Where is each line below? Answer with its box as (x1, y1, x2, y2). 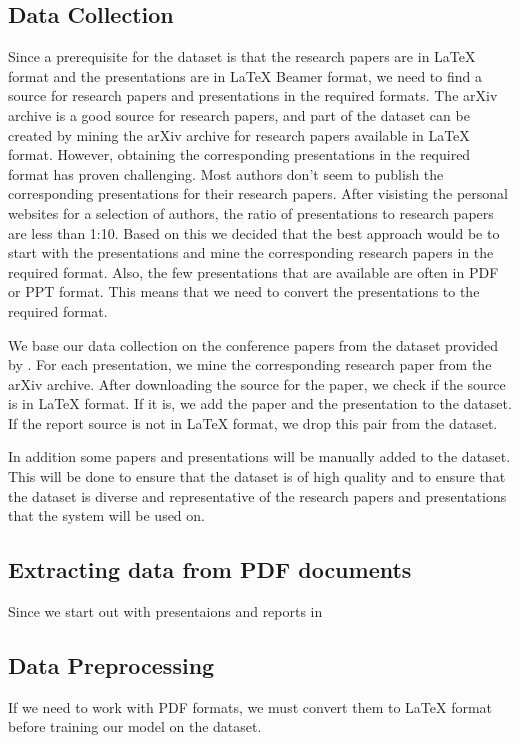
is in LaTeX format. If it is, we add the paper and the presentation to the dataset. (8, 393, 512, 414)
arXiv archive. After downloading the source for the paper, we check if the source (8, 373, 506, 394)
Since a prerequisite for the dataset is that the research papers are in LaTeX (8, 46, 476, 67)
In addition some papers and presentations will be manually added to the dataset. (8, 446, 511, 467)
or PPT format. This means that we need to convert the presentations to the (8, 281, 480, 302)
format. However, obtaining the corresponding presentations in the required (8, 144, 471, 165)
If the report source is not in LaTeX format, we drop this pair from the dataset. (8, 412, 498, 433)
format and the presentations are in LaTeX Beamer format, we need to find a (8, 65, 482, 86)
